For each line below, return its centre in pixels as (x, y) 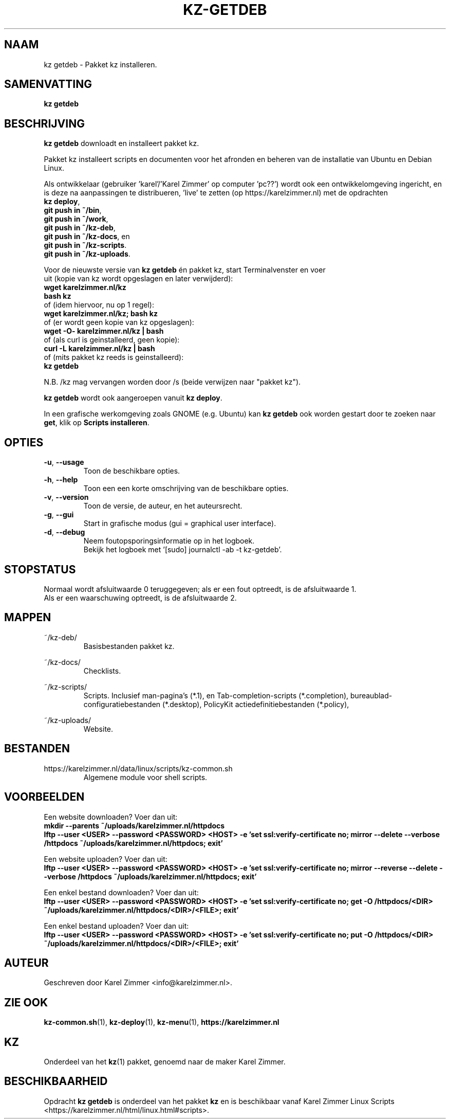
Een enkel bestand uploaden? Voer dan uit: (116, 926)
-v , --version (66, 497)
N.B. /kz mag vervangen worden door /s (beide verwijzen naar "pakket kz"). (172, 382)
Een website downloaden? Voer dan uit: (111, 817)
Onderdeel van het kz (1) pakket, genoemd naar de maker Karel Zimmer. (165, 1062)
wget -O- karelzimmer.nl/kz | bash (104, 331)
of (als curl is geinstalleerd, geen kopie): (112, 340)
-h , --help (61, 480)
